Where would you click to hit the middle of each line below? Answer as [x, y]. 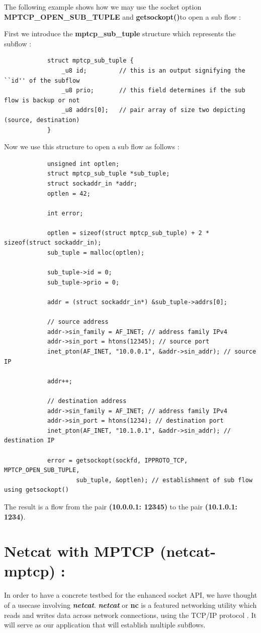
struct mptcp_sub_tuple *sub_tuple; [108, 174]
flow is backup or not [42, 100]
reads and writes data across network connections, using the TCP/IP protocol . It [130, 615]
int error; [65, 213]
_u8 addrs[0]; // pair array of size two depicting [153, 110]
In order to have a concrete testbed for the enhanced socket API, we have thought [131, 595]
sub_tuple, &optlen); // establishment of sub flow [164, 480]
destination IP [29, 441]
